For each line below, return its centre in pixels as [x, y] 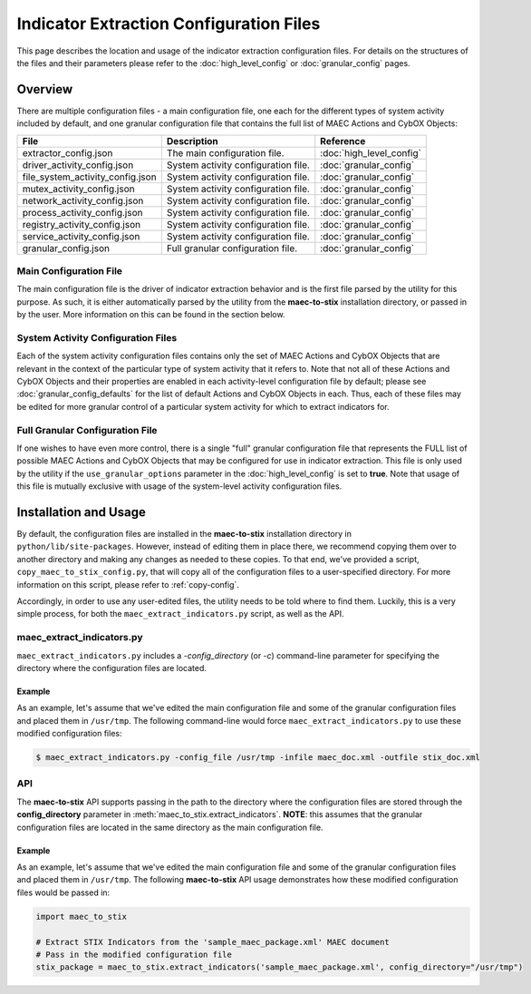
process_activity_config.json [82, 212]
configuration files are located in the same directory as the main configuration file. [170, 827]
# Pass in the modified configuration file [134, 954]
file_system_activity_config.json [90, 177]
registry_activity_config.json [81, 224]
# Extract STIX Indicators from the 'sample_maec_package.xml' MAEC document [212, 942]
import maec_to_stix [81, 916]
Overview [45, 89]
